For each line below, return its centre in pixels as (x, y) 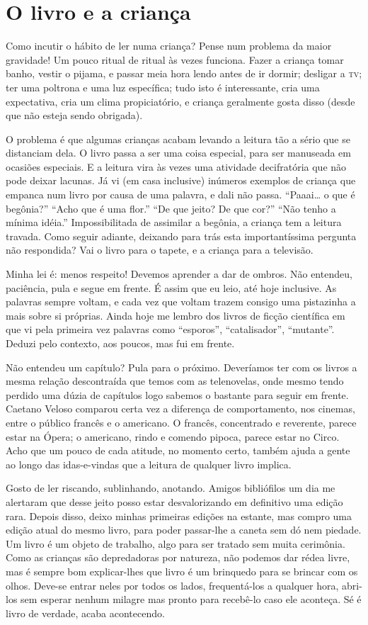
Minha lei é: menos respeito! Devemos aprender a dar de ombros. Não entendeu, (179, 274)
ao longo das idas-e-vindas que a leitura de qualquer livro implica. (149, 464)
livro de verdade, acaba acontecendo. (85, 613)
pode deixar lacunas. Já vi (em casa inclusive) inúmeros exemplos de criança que (181, 180)
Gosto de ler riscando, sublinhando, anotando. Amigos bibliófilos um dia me (171, 488)
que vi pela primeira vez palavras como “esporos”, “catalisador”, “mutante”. (170, 329)
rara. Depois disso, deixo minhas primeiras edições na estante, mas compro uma (179, 516)
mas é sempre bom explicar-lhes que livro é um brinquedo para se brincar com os (182, 571)
